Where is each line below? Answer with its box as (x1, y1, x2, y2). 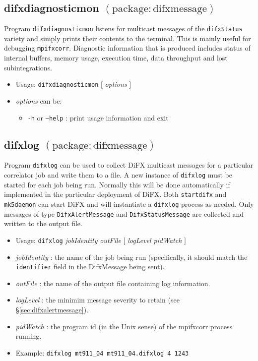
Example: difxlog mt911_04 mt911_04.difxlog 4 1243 (15, 347, 189, 358)
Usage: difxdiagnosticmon (15, 79, 99, 89)
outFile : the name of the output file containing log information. (15, 278, 210, 288)
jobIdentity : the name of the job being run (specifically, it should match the (15, 251, 248, 262)
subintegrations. (4, 62, 53, 72)
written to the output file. (4, 218, 82, 229)
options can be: (15, 95, 62, 106)
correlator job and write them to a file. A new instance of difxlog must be (4, 170, 232, 180)
